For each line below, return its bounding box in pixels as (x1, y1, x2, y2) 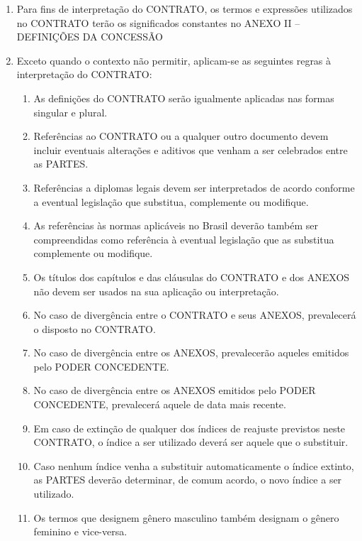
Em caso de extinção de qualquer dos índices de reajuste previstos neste (33, 420, 346, 435)
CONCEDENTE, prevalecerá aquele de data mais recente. (33, 397, 286, 412)
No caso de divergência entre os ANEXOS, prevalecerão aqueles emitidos (33, 345, 349, 360)
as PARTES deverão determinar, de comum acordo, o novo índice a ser (33, 472, 342, 487)
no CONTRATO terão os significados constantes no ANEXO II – (16, 15, 300, 30)
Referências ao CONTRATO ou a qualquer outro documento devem (33, 129, 329, 143)
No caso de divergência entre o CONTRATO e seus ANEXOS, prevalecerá (33, 307, 356, 322)
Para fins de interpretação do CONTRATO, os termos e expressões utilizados (16, 1, 353, 16)
